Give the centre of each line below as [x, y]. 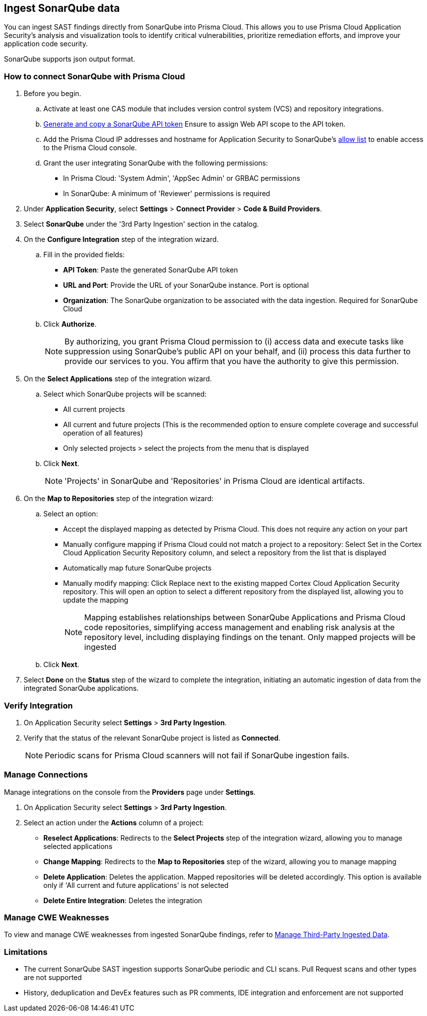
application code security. [46, 44]
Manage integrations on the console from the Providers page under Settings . [130, 792]
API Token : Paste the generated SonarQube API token [150, 270]
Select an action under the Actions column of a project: [114, 822]
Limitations [26, 952]
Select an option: [71, 514]
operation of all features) [103, 433]
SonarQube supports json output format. [70, 59]
